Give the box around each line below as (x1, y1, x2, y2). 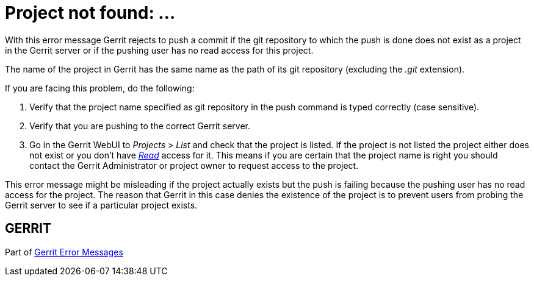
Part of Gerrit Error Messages (5, 246, 123, 257)
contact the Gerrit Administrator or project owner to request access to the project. (29, 160, 359, 171)
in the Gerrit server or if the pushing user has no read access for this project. (5, 44, 314, 55)
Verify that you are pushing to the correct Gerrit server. (29, 120, 251, 131)
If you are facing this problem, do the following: (5, 82, 195, 93)
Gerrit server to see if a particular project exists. (5, 199, 198, 210)
